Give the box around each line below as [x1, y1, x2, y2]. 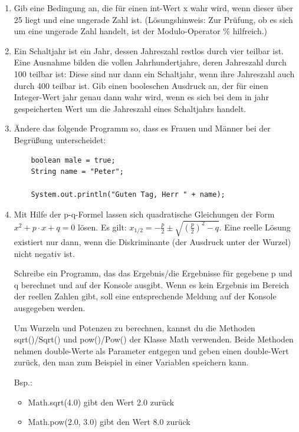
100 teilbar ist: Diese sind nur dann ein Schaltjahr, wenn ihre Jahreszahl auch [14, 67, 295, 80]
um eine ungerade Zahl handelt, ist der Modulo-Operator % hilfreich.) [14, 25, 268, 37]
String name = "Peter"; [31, 167, 124, 176]
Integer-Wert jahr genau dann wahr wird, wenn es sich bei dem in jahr [14, 91, 269, 103]
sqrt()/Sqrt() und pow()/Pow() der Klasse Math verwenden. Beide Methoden [14, 333, 294, 345]
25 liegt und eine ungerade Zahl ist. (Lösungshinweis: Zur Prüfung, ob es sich [14, 13, 293, 25]
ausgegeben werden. [14, 302, 86, 314]
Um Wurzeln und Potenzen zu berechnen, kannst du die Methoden [14, 321, 255, 334]
